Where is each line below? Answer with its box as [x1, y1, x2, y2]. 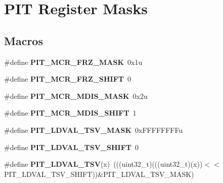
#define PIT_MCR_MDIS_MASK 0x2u [4, 90, 148, 101]
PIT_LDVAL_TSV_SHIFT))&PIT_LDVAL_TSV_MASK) [4, 168, 194, 179]
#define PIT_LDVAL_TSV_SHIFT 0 [4, 141, 139, 152]
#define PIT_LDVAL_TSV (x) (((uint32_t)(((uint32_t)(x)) [4, 159, 203, 169]
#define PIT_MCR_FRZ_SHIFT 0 [4, 74, 131, 84]
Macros [4, 32, 43, 48]
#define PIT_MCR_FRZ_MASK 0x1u [4, 56, 143, 67]
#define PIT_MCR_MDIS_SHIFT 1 [4, 107, 137, 118]
